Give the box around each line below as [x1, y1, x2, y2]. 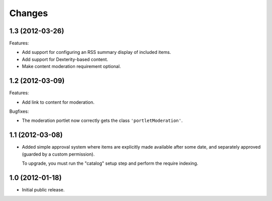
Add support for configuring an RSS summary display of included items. [22, 49, 171, 55]
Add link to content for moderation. [22, 99, 95, 105]
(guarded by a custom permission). [22, 151, 95, 157]
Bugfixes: [9, 108, 29, 114]
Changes [9, 8, 48, 19]
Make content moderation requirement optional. [22, 63, 121, 70]
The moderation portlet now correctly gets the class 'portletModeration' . [22, 117, 183, 123]
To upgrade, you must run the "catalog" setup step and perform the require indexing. [22, 160, 198, 166]
